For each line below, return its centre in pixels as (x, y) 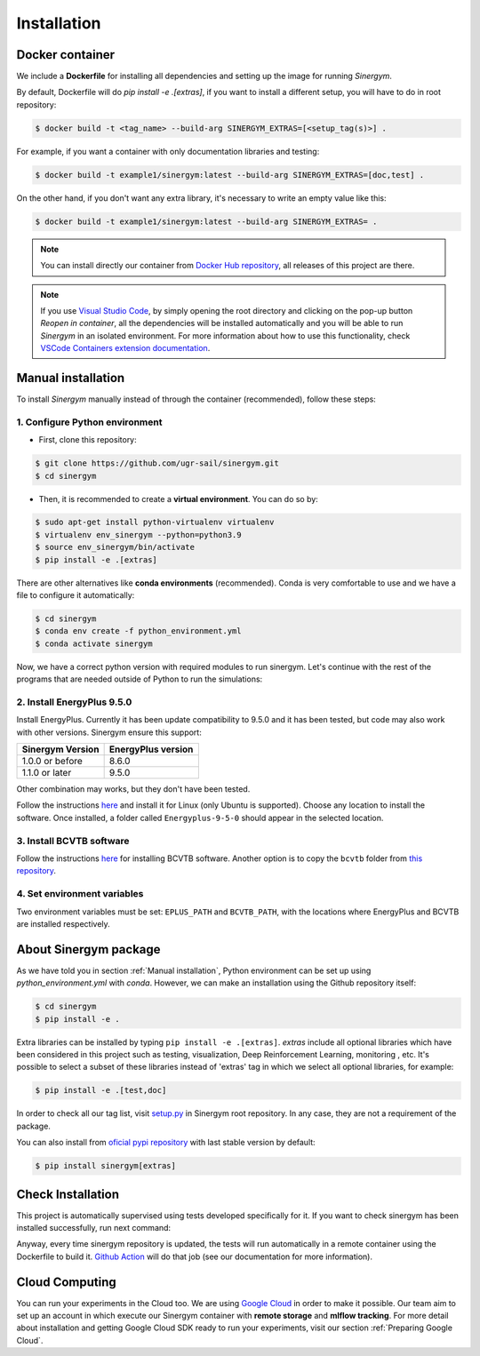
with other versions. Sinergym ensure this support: (109, 732)
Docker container (66, 55)
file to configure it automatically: (76, 595)
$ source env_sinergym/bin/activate (115, 547)
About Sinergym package (88, 949)
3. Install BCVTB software (73, 841)
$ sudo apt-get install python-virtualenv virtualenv (155, 522)
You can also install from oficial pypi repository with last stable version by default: (166, 1143)
